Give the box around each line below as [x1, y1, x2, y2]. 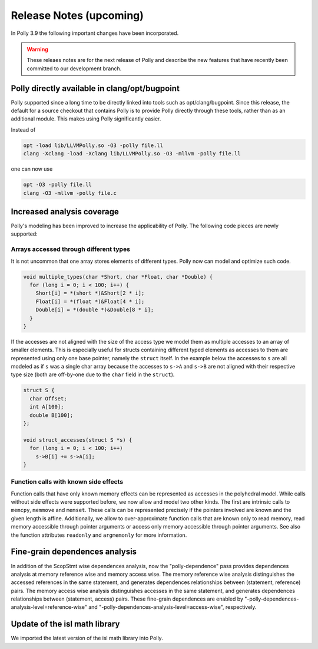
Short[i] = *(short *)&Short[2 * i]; [35, 290, 145, 296]
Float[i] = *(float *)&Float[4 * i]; [35, 298, 145, 305]
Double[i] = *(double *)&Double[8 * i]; [35, 306, 154, 313]
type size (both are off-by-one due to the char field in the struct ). [11, 371, 175, 378]
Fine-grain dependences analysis [11, 547, 137, 557]
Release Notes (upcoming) [11, 9, 144, 22]
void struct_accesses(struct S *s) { [23, 436, 132, 443]
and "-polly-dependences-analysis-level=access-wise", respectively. [88, 604, 257, 611]
